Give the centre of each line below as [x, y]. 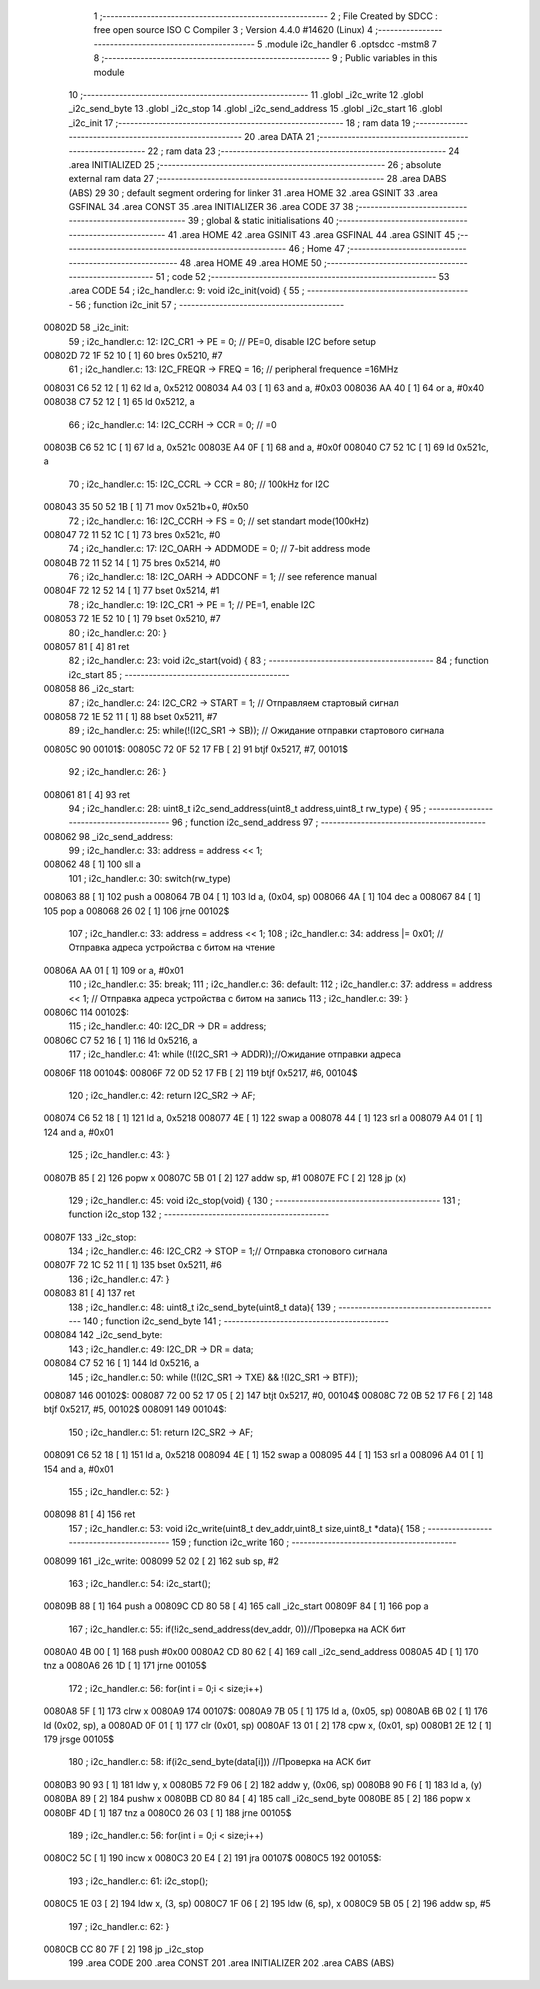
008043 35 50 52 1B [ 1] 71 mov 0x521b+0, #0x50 [146, 507]
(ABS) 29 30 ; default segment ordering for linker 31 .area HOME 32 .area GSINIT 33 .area [253, 192]
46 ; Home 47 [316, 249]
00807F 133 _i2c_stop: [90, 1237]
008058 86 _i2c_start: [89, 689]
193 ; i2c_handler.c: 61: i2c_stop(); [138, 1881]
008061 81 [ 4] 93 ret [86, 794]
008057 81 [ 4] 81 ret [86, 647]
